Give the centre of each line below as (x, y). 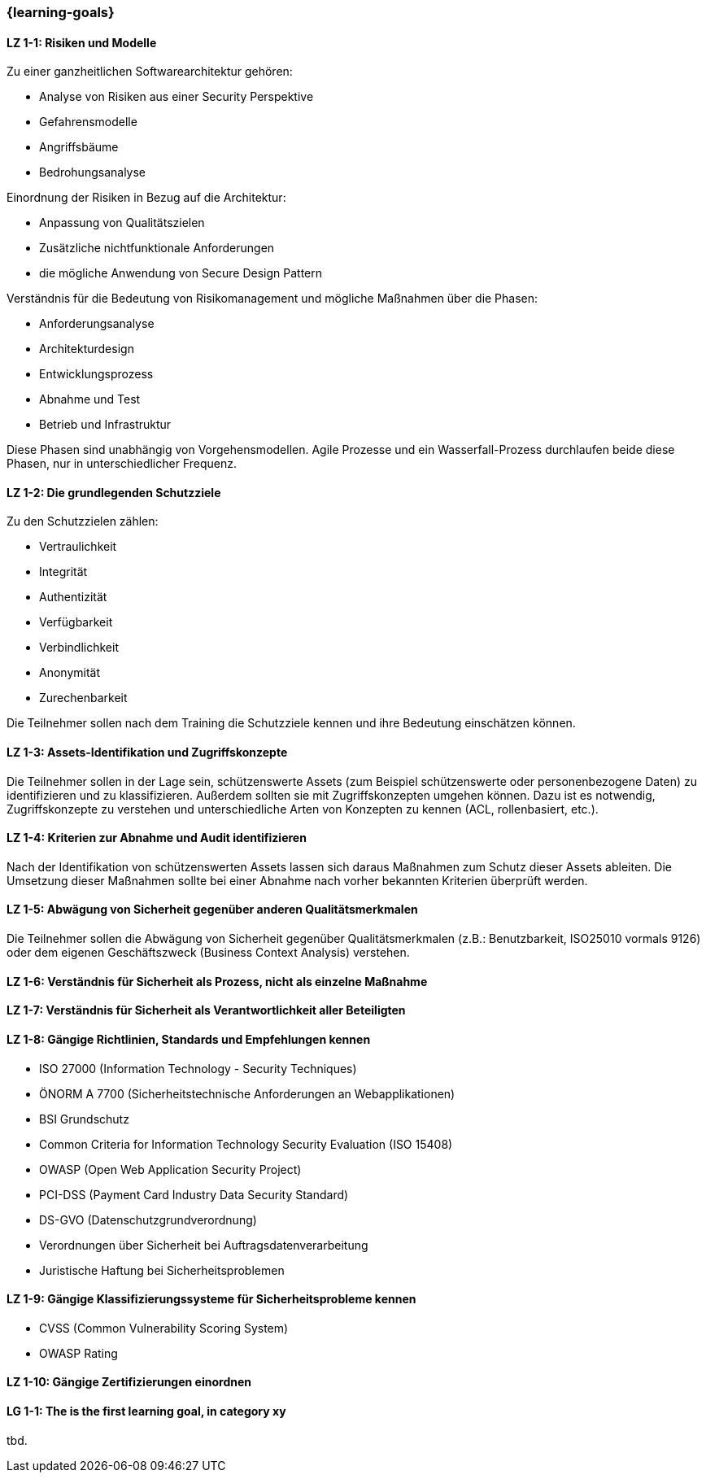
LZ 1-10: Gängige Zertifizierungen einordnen (129, 1382)
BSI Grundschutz (84, 1119)
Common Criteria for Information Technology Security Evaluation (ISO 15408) (246, 1144)
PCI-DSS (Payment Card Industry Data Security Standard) (194, 1194)
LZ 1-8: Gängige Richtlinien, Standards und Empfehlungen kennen (189, 1039)
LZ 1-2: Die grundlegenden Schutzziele (114, 492)
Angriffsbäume (79, 147)
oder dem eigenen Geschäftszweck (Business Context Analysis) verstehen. (208, 953)
